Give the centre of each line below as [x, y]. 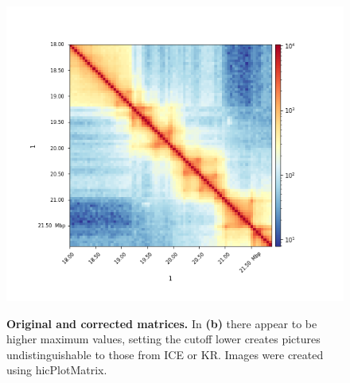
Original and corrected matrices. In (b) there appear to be [162, 323]
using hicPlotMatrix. [57, 370]
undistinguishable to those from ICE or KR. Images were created [165, 354]
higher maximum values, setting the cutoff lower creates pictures [163, 339]
